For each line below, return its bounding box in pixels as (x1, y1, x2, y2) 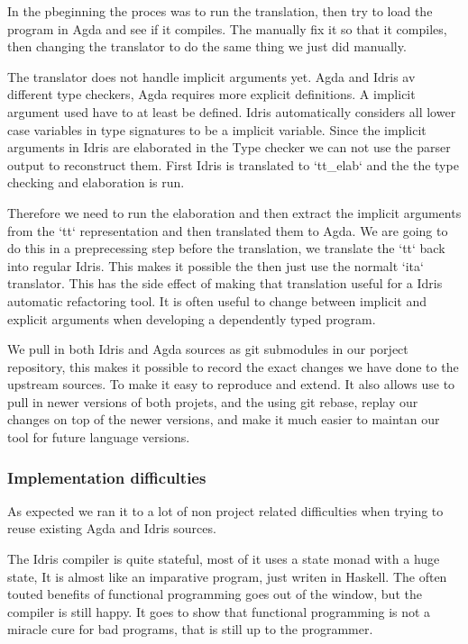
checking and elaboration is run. (7, 173, 185, 192)
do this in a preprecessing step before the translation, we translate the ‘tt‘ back (7, 239, 445, 258)
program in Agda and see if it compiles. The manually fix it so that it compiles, (7, 19, 447, 38)
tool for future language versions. (7, 428, 190, 447)
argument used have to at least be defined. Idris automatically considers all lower (7, 102, 456, 121)
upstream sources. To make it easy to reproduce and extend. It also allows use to (7, 375, 455, 394)
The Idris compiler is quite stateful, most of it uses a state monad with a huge (7, 549, 440, 568)
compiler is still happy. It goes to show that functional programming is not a (7, 602, 431, 621)
